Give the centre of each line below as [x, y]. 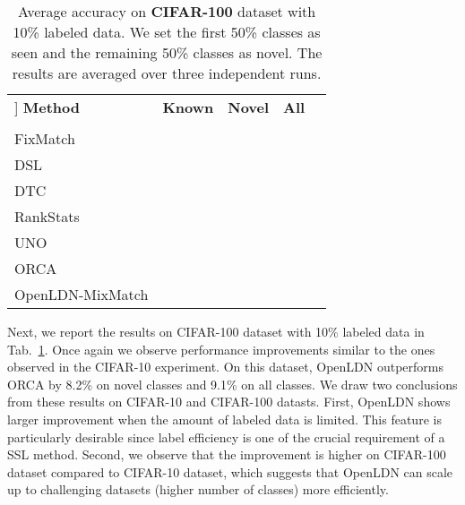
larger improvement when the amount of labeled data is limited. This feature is [224, 419]
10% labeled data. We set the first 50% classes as [167, 32]
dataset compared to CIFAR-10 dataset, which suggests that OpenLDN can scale [230, 471]
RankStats [47, 216]
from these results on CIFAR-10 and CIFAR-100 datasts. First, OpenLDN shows [229, 402]
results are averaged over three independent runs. [167, 73]
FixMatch [45, 138]
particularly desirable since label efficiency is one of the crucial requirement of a [226, 437]
